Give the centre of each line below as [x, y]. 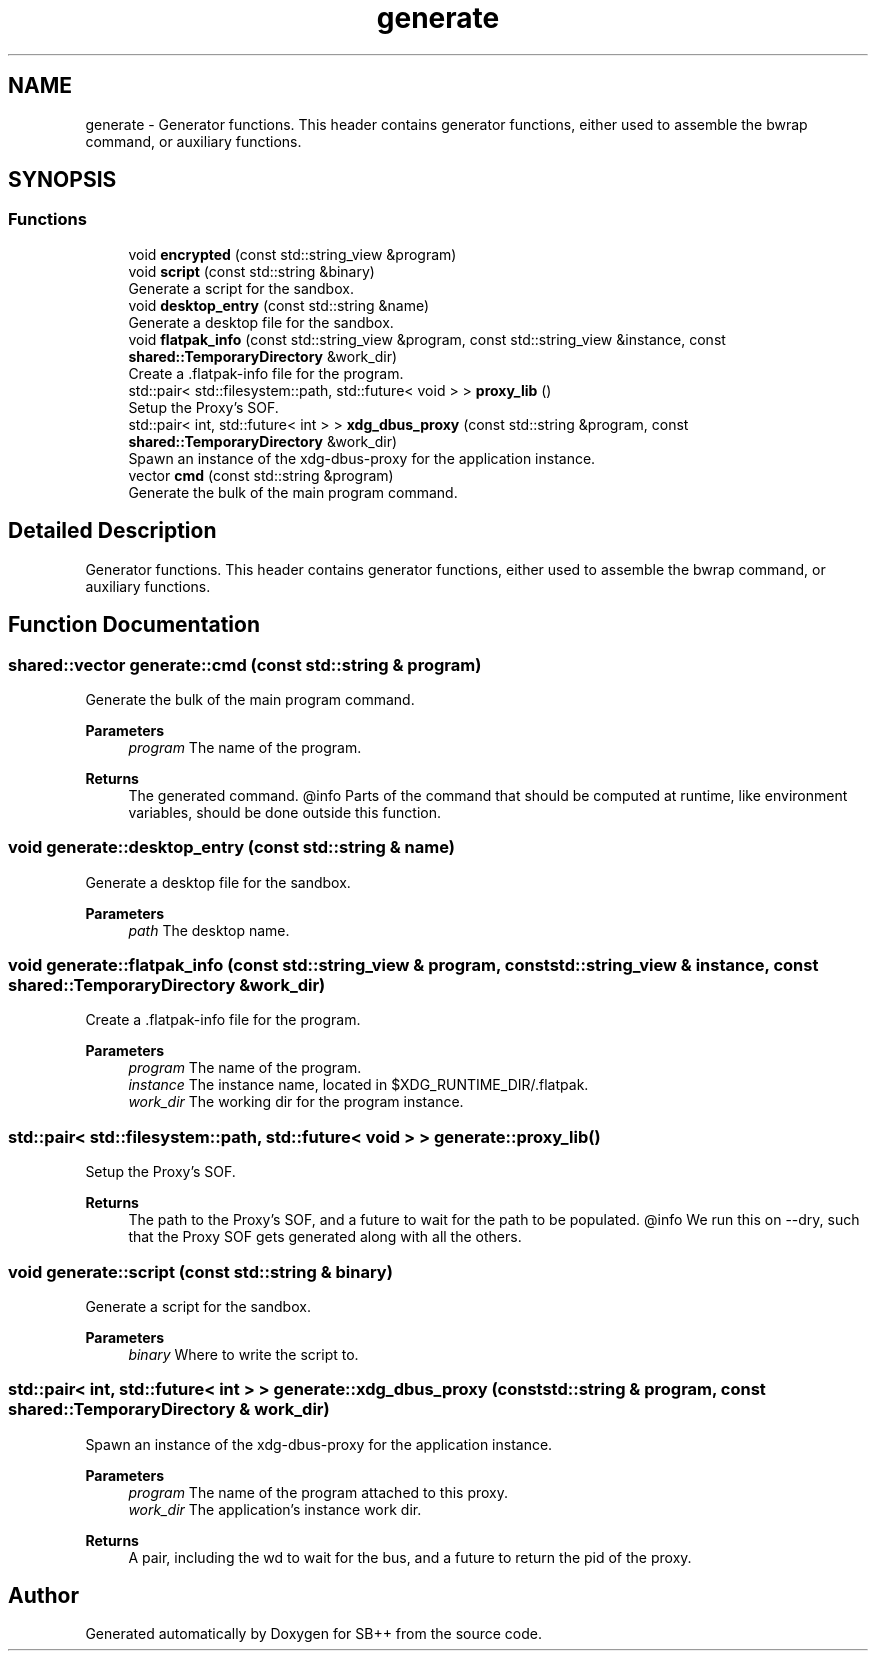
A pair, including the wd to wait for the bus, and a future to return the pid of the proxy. [410, 1557]
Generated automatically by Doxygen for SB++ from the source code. [313, 1634]
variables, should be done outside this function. [284, 812]
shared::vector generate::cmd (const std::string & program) [245, 664]
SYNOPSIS [62, 180]
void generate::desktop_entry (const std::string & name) [231, 847]
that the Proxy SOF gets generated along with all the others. [325, 1237]
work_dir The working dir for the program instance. [296, 1102]
